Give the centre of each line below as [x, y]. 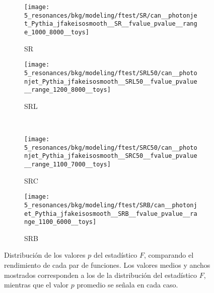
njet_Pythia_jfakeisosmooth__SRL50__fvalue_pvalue [111, 81]
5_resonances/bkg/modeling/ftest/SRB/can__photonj [111, 205]
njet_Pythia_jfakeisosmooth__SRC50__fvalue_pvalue [111, 156]
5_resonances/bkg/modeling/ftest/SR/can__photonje [111, 15]
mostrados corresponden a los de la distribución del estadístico [100, 275]
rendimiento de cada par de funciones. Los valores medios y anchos [107, 265]
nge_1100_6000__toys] [60, 222]
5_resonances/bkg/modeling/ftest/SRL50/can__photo [111, 73]
